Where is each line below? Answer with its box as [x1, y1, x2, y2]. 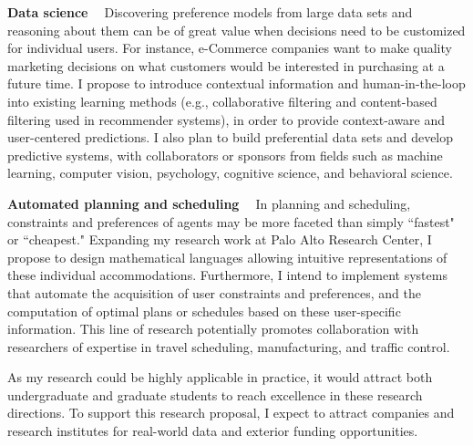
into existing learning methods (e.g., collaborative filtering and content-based [7, 91, 437, 110]
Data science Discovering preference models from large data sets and [7, 3, 413, 21]
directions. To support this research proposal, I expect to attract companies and [7, 403, 455, 422]
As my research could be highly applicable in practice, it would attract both [7, 368, 433, 387]
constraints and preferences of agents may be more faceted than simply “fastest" [7, 212, 455, 231]
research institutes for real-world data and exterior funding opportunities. [7, 421, 418, 441]
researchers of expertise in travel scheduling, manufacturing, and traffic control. [7, 337, 450, 356]
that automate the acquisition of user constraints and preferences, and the [7, 283, 421, 302]
